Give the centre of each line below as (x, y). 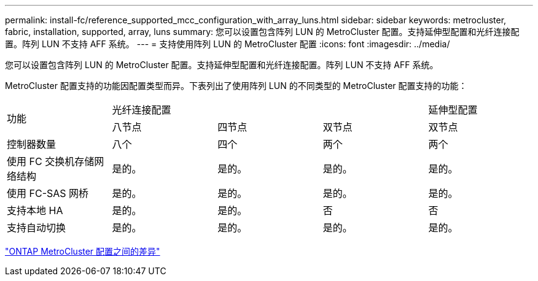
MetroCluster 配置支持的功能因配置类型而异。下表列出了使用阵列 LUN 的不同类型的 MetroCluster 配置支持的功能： (236, 86)
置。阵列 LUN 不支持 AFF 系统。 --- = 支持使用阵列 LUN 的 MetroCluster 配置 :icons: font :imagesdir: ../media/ (228, 44)
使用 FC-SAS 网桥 (48, 193)
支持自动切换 (37, 228)
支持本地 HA (35, 210)
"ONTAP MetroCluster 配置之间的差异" (83, 251)
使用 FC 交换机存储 (51, 161)
